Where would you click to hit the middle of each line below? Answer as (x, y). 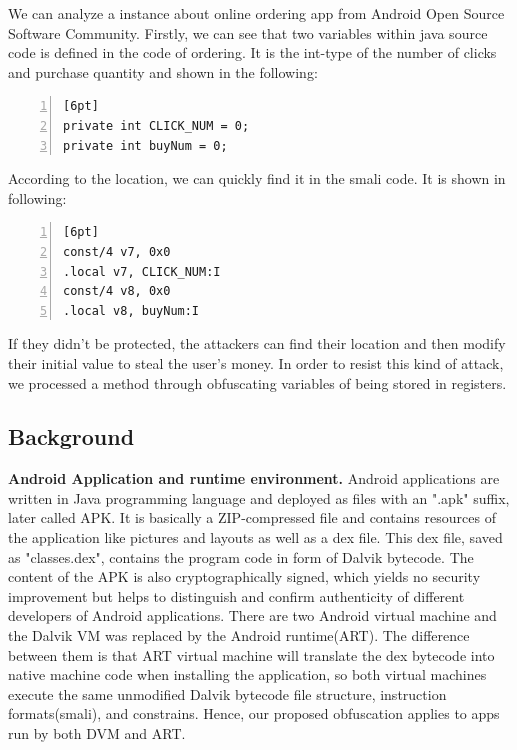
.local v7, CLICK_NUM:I (142, 271)
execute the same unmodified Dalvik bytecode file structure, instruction (227, 693)
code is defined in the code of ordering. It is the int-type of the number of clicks (252, 52)
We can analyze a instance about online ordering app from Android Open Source (256, 13)
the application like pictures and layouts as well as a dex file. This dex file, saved (255, 537)
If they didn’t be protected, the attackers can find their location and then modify (257, 343)
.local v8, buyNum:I (131, 310)
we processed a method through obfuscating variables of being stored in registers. (257, 382)
